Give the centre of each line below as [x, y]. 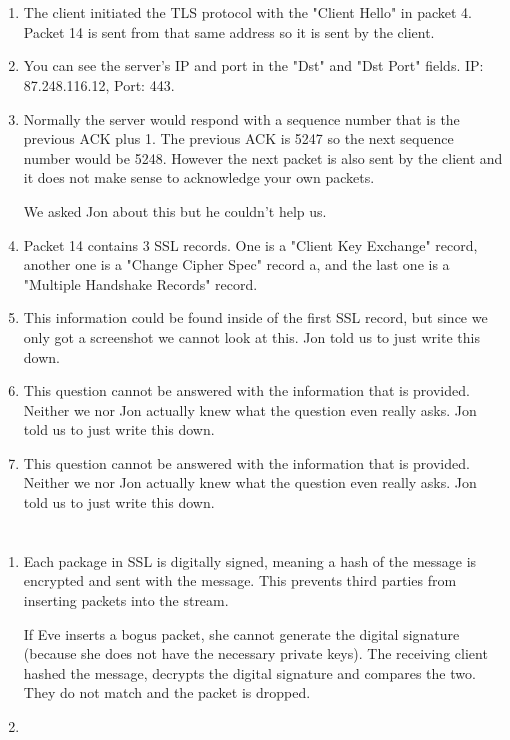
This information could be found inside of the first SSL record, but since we [255, 317]
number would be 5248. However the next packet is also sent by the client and [263, 157]
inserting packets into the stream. [126, 600]
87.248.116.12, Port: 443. [99, 84]
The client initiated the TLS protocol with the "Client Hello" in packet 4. [247, 12]
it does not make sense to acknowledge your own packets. [199, 177]
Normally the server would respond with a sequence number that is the [241, 118]
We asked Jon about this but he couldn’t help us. [175, 210]
